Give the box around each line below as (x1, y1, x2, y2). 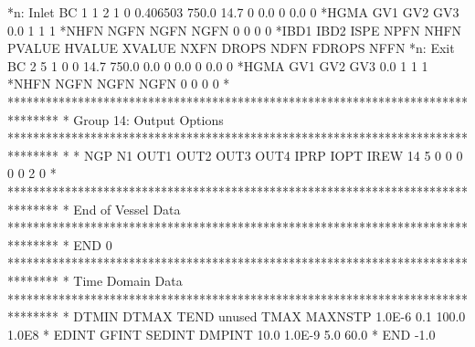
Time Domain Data (73, 270, 183, 289)
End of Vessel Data (73, 199, 181, 218)
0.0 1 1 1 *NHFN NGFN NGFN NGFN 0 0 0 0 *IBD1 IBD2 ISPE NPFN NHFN (7, 20, 462, 39)
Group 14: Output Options (73, 110, 224, 129)
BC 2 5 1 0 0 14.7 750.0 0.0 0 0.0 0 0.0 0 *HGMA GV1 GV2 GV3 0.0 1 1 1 (7, 56, 428, 75)
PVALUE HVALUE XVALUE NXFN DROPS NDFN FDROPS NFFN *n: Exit (7, 38, 455, 58)
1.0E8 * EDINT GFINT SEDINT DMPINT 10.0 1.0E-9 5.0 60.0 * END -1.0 (7, 324, 436, 343)
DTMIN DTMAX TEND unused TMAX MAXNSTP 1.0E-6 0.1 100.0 (73, 307, 466, 326)
